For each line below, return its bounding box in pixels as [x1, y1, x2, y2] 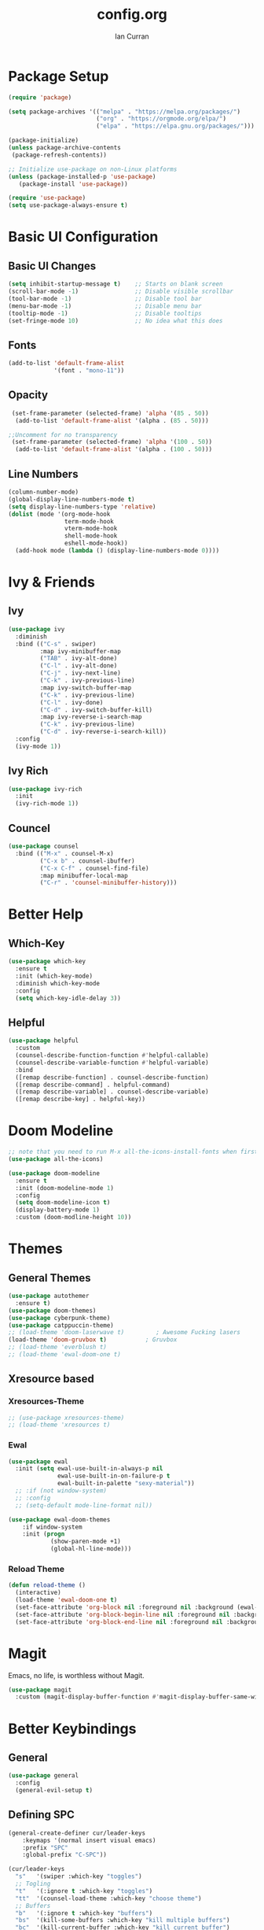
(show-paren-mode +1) [49, 1537, 122, 1546]
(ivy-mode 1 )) [15, 742, 61, 750]
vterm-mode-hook [64, 525, 118, 533]
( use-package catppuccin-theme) [8, 1321, 114, 1329]
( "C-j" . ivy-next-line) [39, 669, 122, 678]
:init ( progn [22, 1530, 65, 1538]
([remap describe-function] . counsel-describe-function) [15, 1073, 210, 1081]
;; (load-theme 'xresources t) [8, 1421, 111, 1429]
